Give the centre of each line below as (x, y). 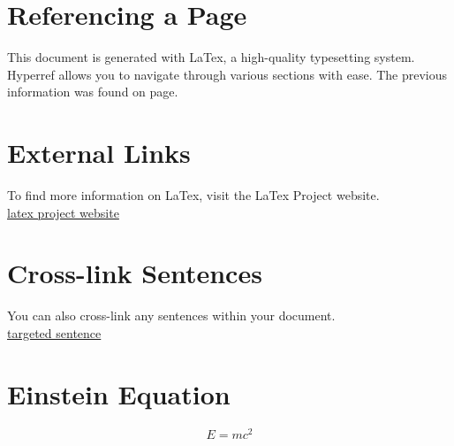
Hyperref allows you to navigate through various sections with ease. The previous (227, 74)
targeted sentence (54, 332)
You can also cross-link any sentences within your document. (171, 315)
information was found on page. (93, 92)
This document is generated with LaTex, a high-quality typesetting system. (211, 57)
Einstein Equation (119, 393)
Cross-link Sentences (135, 273)
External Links (99, 153)
